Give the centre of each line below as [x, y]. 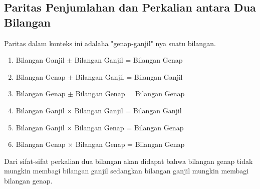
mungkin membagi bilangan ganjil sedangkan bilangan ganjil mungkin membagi [126, 171]
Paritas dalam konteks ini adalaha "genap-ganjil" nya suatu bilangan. [110, 43]
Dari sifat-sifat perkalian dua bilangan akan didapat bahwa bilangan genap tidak [128, 161]
